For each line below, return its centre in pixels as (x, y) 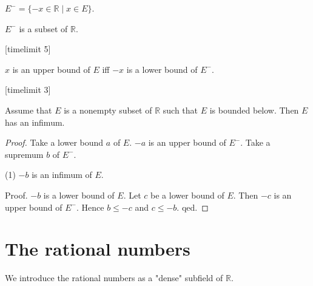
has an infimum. (35, 122)
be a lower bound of (187, 195)
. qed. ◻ (193, 207)
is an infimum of (62, 175)
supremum (24, 154)
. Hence (90, 207)
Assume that (29, 110)
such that (180, 110)
